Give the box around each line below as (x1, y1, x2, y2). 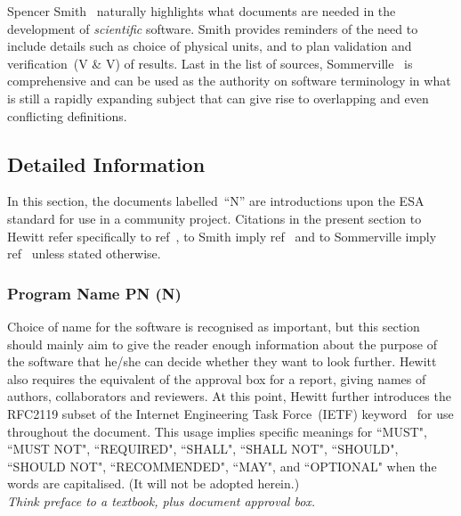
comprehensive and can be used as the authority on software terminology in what (7, 71, 451, 90)
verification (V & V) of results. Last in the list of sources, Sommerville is (7, 53, 413, 72)
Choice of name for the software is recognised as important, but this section (7, 316, 420, 335)
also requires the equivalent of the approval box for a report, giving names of (7, 369, 426, 388)
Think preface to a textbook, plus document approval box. (7, 491, 316, 510)
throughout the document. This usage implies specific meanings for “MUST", (7, 422, 427, 440)
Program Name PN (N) (7, 282, 182, 304)
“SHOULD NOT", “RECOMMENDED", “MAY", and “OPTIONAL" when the (7, 456, 437, 475)
